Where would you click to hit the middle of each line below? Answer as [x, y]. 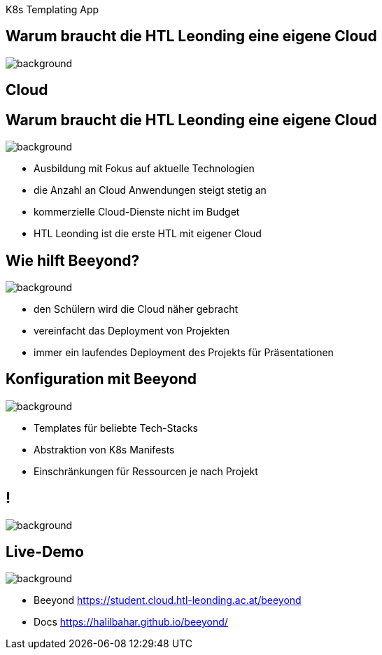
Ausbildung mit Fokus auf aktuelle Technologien [144, 169]
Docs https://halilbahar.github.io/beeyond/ [131, 622]
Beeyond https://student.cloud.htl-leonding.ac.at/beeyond [168, 600]
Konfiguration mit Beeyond [101, 379]
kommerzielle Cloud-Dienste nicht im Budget [137, 212]
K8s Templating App [52, 9]
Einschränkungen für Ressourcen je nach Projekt [146, 471]
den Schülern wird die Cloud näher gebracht [136, 309]
